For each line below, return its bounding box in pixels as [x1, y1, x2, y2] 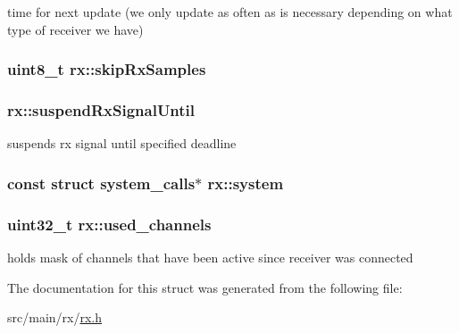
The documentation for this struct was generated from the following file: [7, 278, 403, 296]
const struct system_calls [7, 171, 196, 194]
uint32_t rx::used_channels [7, 212, 212, 235]
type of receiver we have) [7, 20, 144, 38]
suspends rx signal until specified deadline [7, 134, 237, 153]
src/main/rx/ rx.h [7, 308, 103, 327]
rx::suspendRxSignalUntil [7, 98, 196, 121]
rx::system [207, 171, 284, 194]
